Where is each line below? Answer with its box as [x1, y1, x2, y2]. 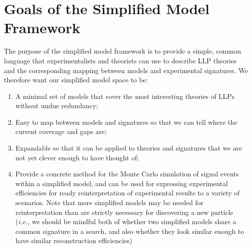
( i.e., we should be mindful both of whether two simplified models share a [15, 216, 236, 227]
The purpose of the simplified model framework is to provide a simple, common [4, 46, 241, 56]
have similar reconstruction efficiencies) [15, 235, 133, 246]
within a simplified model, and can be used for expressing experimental [15, 178, 228, 188]
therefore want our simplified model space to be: [4, 75, 148, 85]
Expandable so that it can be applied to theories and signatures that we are [15, 143, 242, 153]
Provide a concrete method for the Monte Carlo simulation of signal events [15, 169, 239, 179]
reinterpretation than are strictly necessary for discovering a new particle [15, 207, 233, 217]
